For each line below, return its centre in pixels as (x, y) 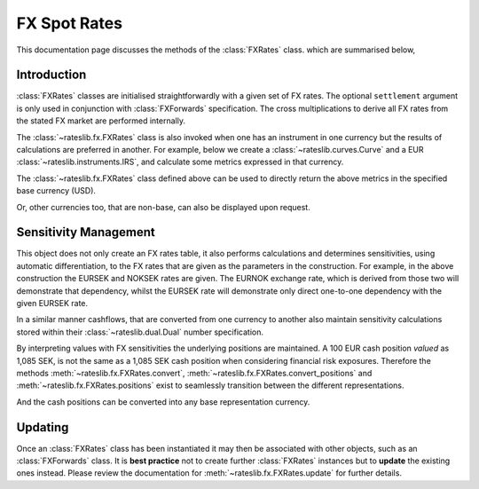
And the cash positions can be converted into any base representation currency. (163, 402)
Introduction (51, 75)
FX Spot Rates (70, 23)
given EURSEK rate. (52, 304)
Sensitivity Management (86, 232)
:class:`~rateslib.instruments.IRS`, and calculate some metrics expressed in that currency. (180, 162)
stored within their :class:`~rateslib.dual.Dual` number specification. (140, 332)
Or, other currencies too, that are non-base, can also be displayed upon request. (163, 207)
